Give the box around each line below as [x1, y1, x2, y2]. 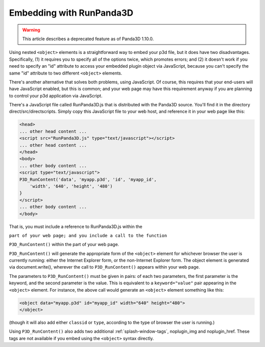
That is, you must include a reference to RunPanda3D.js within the [9, 223, 142, 229]
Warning [22, 27, 40, 33]
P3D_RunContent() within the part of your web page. [9, 242, 119, 248]
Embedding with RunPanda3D [9, 7, 133, 18]
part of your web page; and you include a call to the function [9, 233, 167, 238]
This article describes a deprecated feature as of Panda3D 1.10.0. [22, 36, 154, 42]
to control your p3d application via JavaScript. [9, 93, 103, 99]
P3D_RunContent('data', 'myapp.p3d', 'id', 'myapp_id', [19, 176, 157, 182]
